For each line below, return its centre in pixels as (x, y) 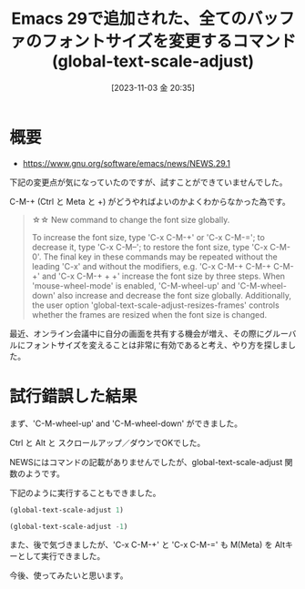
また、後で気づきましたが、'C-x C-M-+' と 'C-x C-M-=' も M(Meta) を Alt (147, 545)
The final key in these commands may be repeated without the (160, 257)
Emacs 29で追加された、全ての (129, 19)
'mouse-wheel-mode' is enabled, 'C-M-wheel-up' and (134, 285)
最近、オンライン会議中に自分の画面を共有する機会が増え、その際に (137, 333)
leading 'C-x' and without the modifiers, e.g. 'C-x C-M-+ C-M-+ (151, 266)
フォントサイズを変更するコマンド (169, 41)
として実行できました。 (61, 556)
